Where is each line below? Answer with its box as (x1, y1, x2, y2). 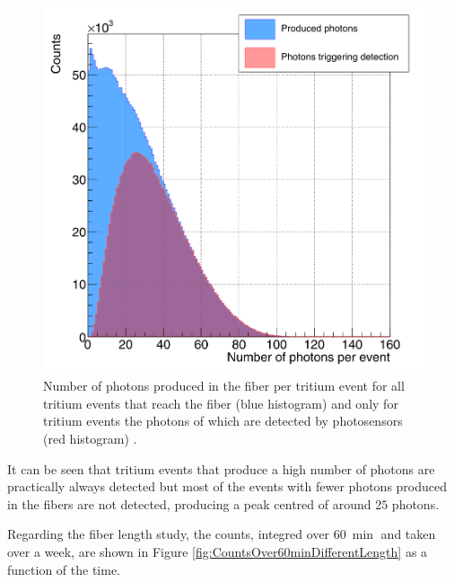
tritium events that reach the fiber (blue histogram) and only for (43, 393, 398, 412)
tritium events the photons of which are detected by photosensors (43, 411, 403, 430)
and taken (380, 525, 436, 543)
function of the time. (7, 560, 121, 578)
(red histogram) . (43, 428, 137, 447)
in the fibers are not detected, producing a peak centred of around (7, 494, 371, 513)
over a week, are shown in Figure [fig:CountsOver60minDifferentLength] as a (7, 542, 428, 560)
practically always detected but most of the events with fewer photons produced (7, 477, 448, 496)
